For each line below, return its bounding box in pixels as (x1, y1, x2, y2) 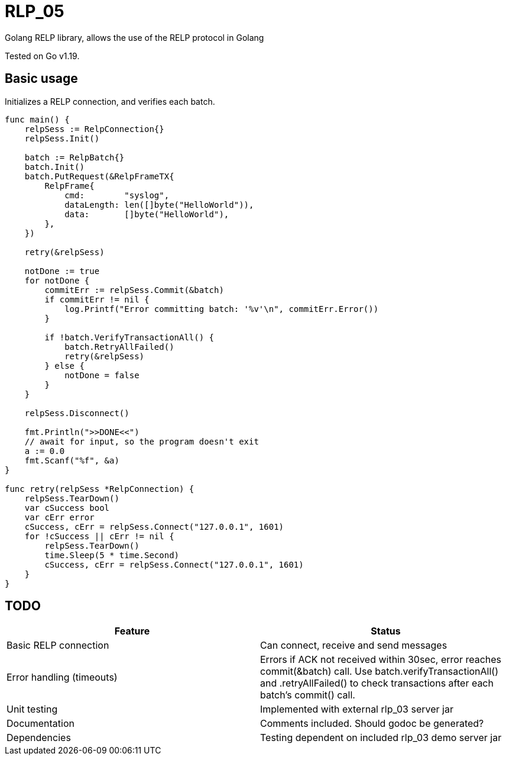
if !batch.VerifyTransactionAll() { (44, 332, 215, 342)
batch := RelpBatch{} (24, 152, 125, 162)
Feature (114, 625, 150, 637)
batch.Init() (24, 162, 85, 172)
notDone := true (24, 266, 100, 276)
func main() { (5, 114, 70, 124)
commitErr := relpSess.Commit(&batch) (44, 285, 224, 295)
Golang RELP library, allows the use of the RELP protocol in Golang (5, 32, 264, 43)
